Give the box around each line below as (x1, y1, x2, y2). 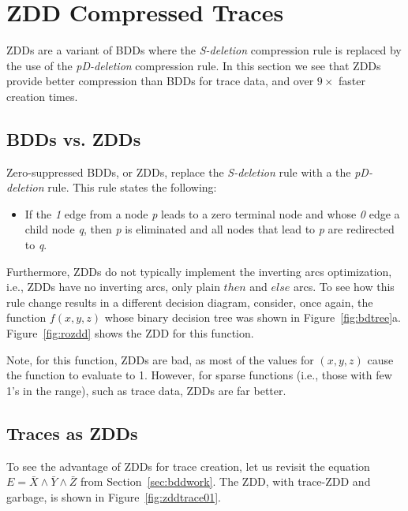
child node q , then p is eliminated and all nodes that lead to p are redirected (24, 221, 395, 237)
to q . (24, 237, 47, 253)
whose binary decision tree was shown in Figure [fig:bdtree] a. (104, 309, 401, 326)
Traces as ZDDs (6, 420, 138, 445)
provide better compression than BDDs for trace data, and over (6, 73, 314, 89)
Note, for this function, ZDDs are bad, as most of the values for (6, 351, 314, 367)
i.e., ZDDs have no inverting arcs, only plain (6, 278, 220, 295)
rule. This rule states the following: (47, 179, 217, 196)
